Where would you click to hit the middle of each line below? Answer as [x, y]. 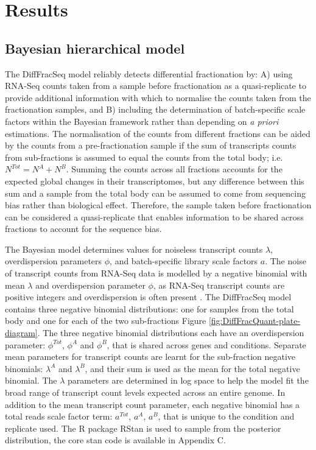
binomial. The [31, 380]
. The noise [286, 261]
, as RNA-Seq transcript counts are [219, 285]
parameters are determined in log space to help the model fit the [188, 380]
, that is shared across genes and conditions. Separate [206, 344]
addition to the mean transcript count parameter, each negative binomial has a [153, 404]
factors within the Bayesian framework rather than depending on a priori [142, 121]
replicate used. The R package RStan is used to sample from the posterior [143, 428]
